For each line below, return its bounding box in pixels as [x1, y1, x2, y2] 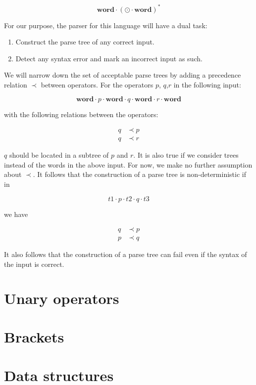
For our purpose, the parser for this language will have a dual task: [4, 20, 207, 30]
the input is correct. [4, 258, 64, 269]
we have [4, 209, 28, 219]
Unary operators [4, 288, 119, 308]
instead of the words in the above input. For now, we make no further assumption [4, 159, 253, 170]
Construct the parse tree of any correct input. [15, 37, 154, 47]
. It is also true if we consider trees [133, 150, 239, 160]
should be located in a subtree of [9, 150, 109, 160]
